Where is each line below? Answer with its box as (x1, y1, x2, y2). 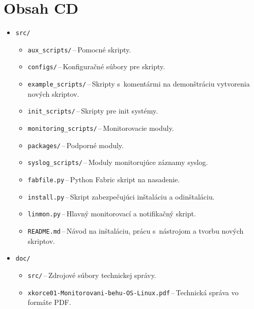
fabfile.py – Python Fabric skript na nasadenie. (27, 174, 180, 184)
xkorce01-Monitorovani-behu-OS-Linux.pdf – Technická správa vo (27, 287, 239, 297)
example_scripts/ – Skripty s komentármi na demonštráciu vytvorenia (27, 78, 250, 89)
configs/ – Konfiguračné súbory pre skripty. (27, 61, 165, 72)
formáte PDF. (27, 297, 71, 307)
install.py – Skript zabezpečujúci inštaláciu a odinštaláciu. (27, 191, 215, 202)
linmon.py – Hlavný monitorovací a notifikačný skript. (27, 208, 196, 219)
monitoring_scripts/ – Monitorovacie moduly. (27, 123, 174, 133)
